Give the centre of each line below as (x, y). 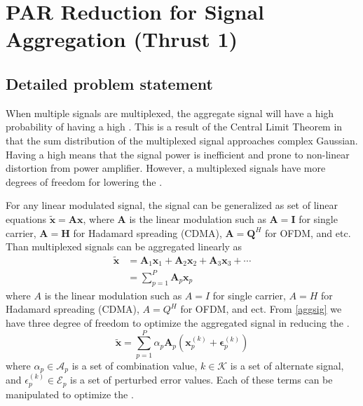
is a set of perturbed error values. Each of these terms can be (201, 380)
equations (26, 218)
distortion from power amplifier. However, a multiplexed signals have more (166, 168)
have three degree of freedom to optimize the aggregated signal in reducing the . (178, 322)
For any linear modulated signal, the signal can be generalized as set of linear (172, 205)
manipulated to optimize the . (70, 394)
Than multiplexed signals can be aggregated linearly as (124, 246)
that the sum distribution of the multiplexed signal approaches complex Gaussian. (182, 140)
